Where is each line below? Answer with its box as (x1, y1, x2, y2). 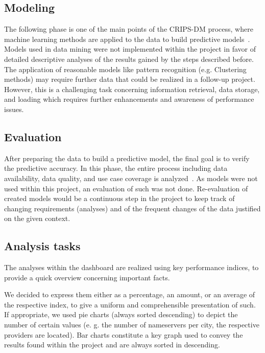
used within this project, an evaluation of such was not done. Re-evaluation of (4, 183, 248, 193)
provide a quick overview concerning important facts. (4, 272, 170, 282)
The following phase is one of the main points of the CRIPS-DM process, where (4, 24, 253, 34)
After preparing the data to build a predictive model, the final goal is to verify (4, 152, 250, 163)
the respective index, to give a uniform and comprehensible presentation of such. (4, 299, 256, 310)
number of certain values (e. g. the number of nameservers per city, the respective (4, 319, 259, 330)
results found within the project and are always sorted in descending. (4, 339, 220, 350)
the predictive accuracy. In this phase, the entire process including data (4, 163, 228, 173)
